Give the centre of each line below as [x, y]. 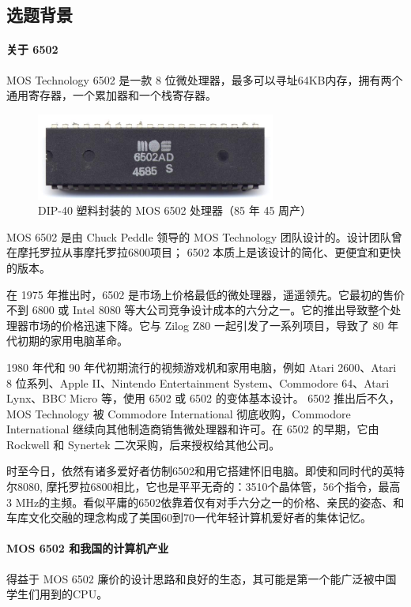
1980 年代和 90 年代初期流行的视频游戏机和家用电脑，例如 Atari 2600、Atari [202, 367]
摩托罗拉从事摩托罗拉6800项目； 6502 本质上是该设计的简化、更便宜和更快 [209, 252]
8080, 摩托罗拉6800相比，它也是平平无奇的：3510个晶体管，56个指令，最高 [209, 487]
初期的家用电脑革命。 [72, 341]
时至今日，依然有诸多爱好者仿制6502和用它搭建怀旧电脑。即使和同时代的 [194, 471]
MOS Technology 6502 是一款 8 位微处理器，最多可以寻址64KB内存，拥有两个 [205, 79]
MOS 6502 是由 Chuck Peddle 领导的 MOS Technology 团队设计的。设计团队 [199, 236]
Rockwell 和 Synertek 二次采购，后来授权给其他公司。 [143, 444]
